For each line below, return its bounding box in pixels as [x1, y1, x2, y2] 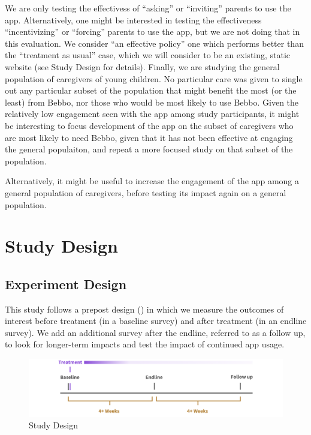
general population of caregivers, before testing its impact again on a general [5, 186, 286, 199]
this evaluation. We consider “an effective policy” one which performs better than [5, 37, 304, 49]
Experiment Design [5, 274, 127, 293]
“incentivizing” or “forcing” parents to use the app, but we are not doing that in [5, 25, 300, 38]
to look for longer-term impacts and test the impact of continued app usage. [5, 338, 285, 350]
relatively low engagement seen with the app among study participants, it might [5, 107, 300, 120]
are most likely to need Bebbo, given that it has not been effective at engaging [5, 131, 293, 143]
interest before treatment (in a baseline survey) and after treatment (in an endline [5, 314, 307, 327]
